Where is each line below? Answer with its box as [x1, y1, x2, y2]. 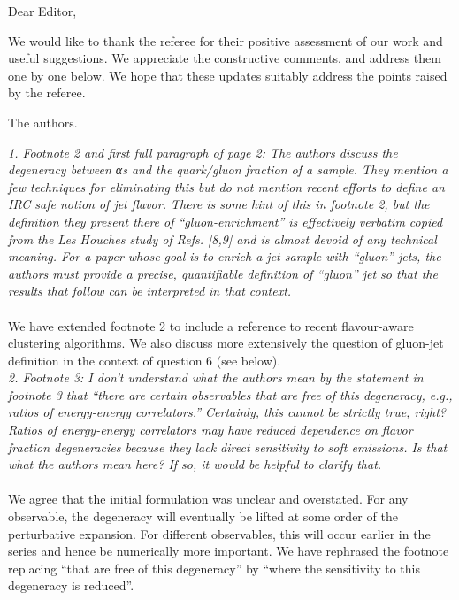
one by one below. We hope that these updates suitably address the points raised [8, 65, 448, 84]
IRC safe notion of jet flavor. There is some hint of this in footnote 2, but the [8, 195, 430, 213]
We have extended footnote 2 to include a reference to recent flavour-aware [8, 316, 414, 335]
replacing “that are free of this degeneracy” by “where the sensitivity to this [8, 558, 420, 577]
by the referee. [8, 83, 86, 102]
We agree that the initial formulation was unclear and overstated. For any [8, 489, 409, 508]
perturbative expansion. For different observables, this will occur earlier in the [8, 524, 431, 542]
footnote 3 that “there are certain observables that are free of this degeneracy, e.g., [8, 385, 453, 404]
